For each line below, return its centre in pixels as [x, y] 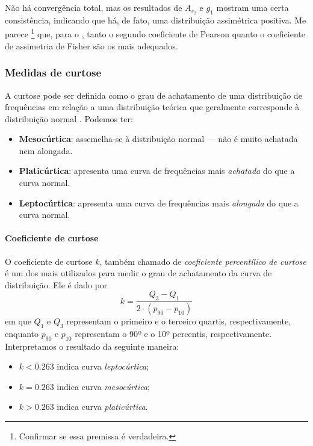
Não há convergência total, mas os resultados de [94, 7]
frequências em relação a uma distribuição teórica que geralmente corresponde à [152, 107]
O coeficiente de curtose [49, 261]
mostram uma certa [253, 7]
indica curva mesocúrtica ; [103, 386]
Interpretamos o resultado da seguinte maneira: [92, 346]
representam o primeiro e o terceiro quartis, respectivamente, [179, 321]
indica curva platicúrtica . [102, 407]
